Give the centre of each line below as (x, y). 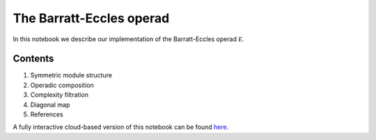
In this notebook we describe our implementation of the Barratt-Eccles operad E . (128, 39)
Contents (33, 59)
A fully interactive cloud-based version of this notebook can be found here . (121, 127)
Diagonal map (50, 104)
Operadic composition (62, 85)
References (47, 114)
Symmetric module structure (71, 75)
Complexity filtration (59, 95)
